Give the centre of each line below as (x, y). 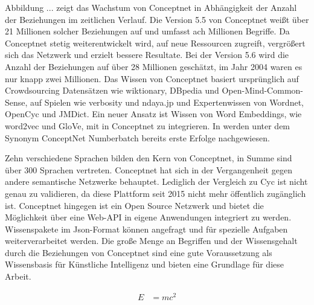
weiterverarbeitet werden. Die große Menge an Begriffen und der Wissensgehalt (151, 241)
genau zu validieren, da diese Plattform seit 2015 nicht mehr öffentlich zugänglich (155, 193)
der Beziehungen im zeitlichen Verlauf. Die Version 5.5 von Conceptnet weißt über (157, 19)
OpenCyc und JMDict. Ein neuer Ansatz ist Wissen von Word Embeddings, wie (153, 114)
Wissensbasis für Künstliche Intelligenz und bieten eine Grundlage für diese (144, 264)
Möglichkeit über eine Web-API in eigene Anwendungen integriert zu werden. (148, 217)
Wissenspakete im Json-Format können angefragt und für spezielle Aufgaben (146, 229)
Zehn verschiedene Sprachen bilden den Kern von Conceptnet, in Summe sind (149, 158)
